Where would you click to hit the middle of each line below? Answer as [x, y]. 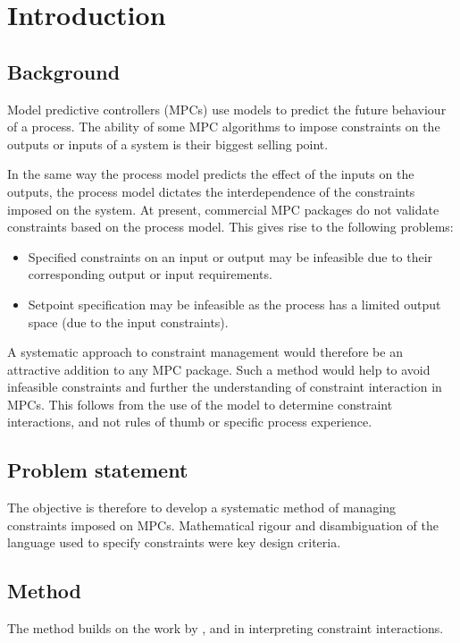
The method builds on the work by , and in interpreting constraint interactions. [226, 628]
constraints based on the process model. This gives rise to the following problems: [230, 227]
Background [64, 71]
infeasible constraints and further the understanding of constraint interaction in [225, 387]
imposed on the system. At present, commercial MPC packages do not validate [223, 209]
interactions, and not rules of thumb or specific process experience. [190, 422]
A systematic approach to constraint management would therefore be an [205, 352]
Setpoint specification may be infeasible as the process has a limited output [234, 304]
